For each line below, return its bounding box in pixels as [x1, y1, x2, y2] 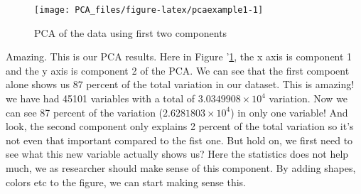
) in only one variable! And [230, 104, 348, 119]
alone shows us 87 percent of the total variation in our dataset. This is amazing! [6, 77, 355, 92]
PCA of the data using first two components [34, 25, 227, 40]
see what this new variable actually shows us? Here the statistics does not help [6, 146, 349, 161]
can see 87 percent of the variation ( [6, 104, 163, 119]
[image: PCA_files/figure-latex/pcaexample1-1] [34, 5, 264, 15]
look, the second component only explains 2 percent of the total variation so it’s [6, 119, 354, 134]
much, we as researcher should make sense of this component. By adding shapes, [6, 161, 356, 175]
